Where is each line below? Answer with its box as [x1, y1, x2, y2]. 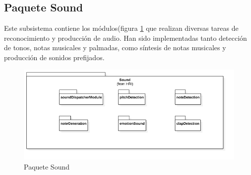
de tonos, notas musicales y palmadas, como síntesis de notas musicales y [4, 42, 226, 53]
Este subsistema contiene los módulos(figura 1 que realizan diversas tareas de [4, 23, 239, 33]
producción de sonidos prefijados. [4, 52, 105, 62]
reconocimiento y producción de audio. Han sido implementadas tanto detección [4, 32, 247, 43]
